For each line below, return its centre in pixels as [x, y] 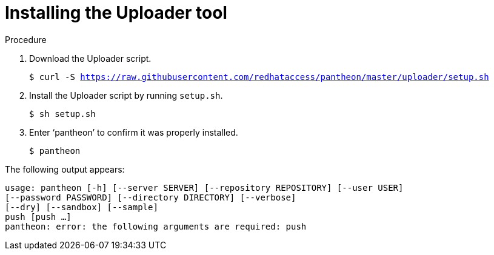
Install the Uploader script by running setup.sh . [126, 95]
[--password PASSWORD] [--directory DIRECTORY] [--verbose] [151, 197]
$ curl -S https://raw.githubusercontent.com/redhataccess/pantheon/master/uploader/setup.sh [259, 77]
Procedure [26, 39]
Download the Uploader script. [90, 58]
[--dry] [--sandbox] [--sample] [82, 207]
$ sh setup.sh [62, 114]
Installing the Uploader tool [116, 13]
